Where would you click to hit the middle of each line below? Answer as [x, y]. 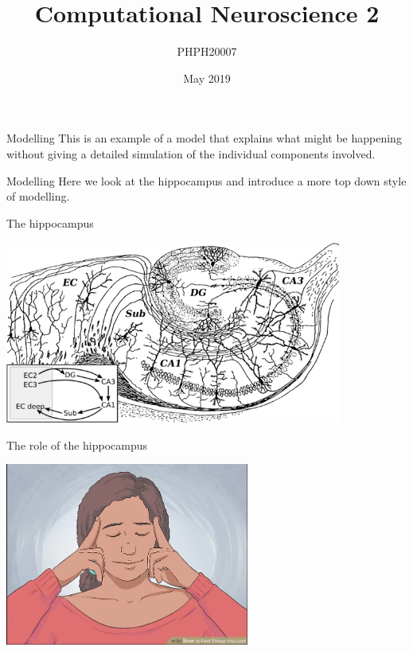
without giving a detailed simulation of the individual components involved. [191, 153]
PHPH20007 [207, 51]
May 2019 [207, 78]
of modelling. [38, 196]
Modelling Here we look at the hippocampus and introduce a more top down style [206, 180]
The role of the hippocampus [77, 444]
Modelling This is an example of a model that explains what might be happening [204, 138]
